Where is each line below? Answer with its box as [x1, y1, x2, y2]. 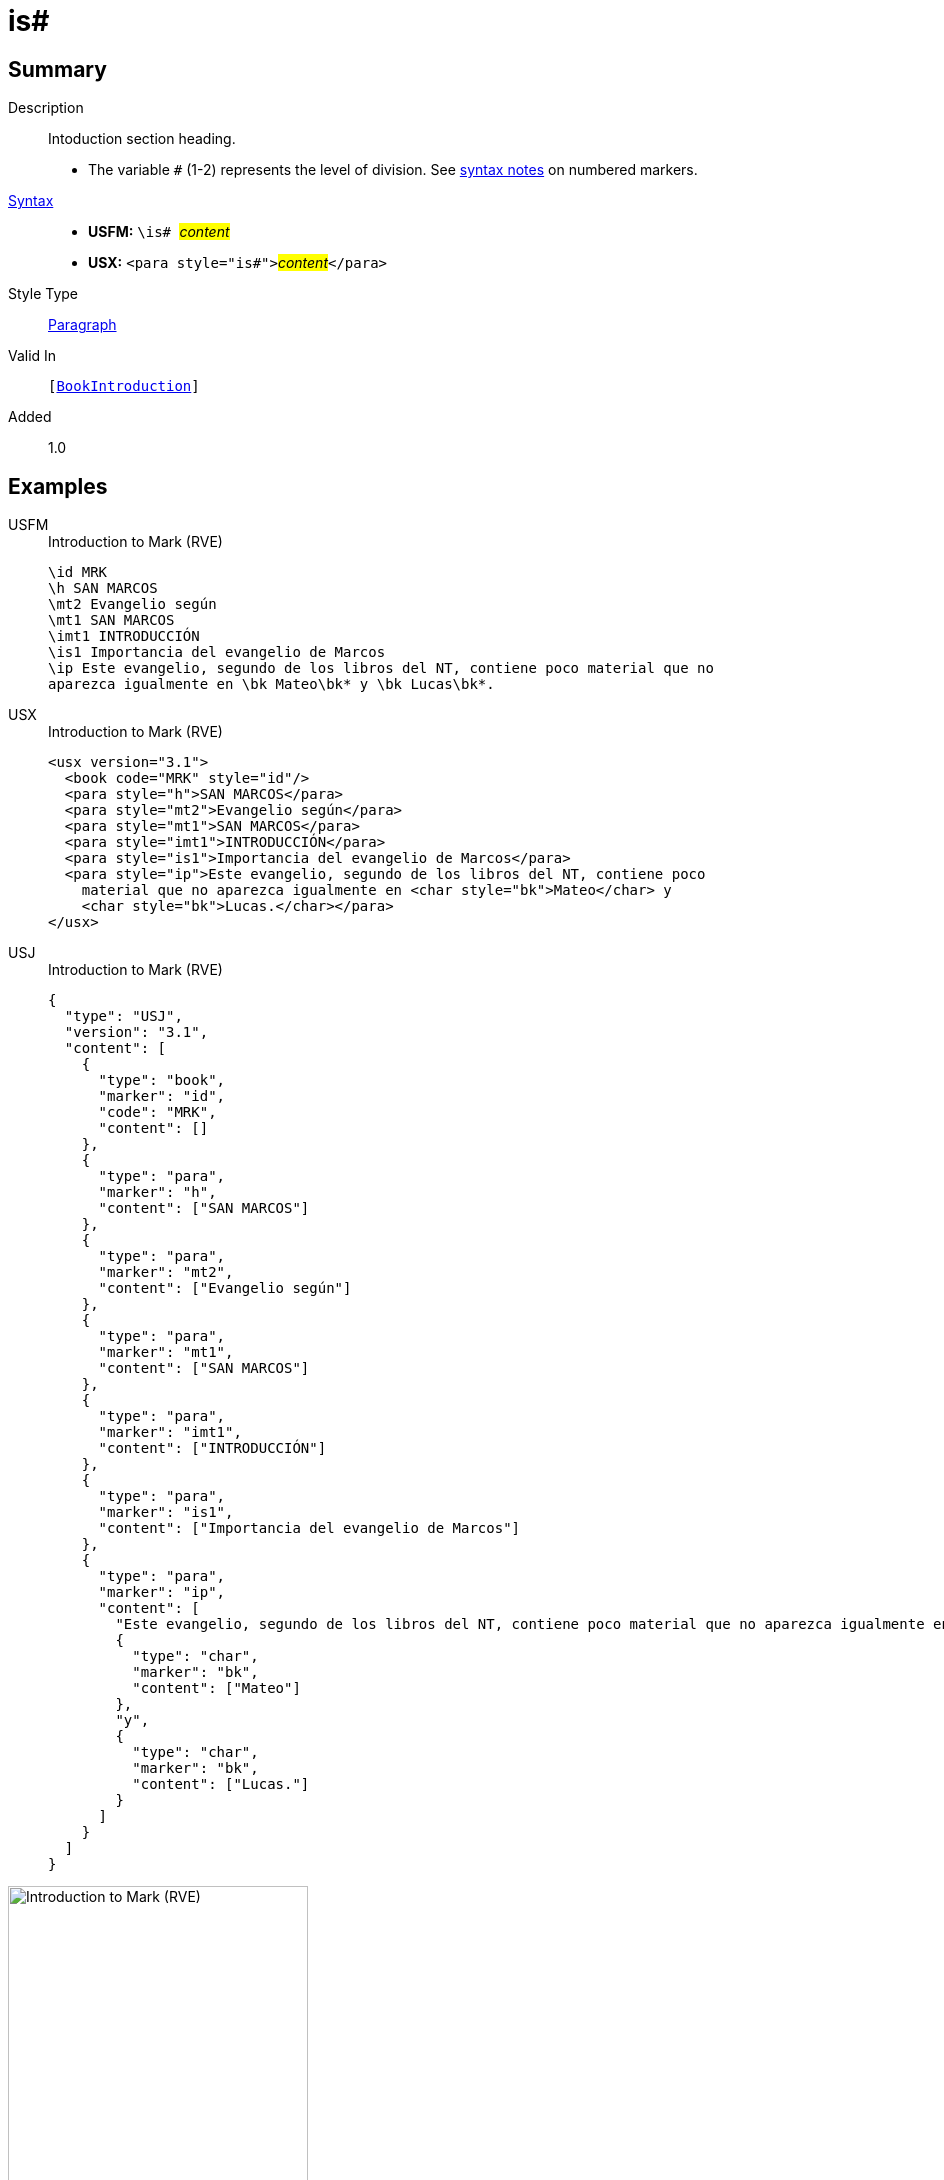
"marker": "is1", [98, 1504, 234, 1521]
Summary [8, 56, 107, 82]
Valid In [8, 347, 57, 365]
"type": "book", [98, 1072, 226, 1089]
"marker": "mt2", [98, 1264, 234, 1281]
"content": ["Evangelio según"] [98, 1280, 352, 1297]
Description [8, 99, 84, 117]
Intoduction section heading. [48, 130, 236, 148]
